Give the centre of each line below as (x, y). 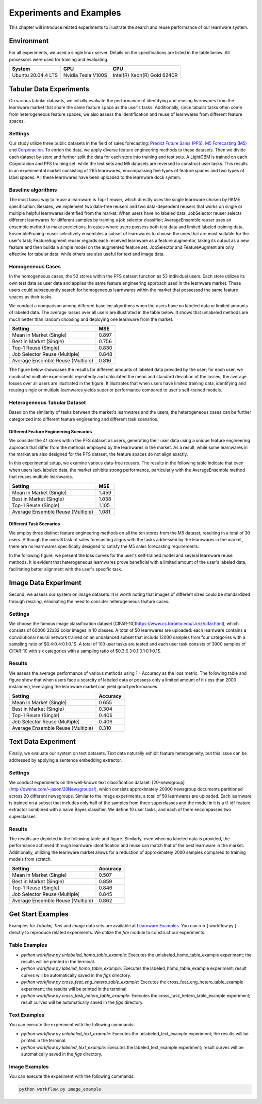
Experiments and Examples (65, 13)
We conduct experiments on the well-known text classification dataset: (80, 782)
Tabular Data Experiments (49, 89)
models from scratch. (30, 859)
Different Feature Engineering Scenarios (50, 431)
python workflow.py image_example (60, 1089)
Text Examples (27, 1015)
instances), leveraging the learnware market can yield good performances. (84, 687)
